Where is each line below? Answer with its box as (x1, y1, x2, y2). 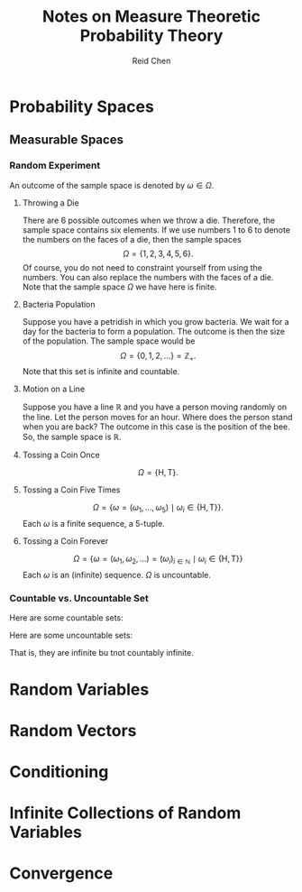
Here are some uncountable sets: (9, 630, 133, 641)
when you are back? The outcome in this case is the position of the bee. (22, 421, 290, 432)
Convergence (9, 863, 114, 884)
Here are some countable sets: (9, 612, 124, 623)
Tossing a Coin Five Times (22, 484, 121, 495)
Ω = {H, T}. (138, 467, 178, 478)
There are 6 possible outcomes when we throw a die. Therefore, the (22, 215, 276, 225)
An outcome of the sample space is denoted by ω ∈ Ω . (9, 179, 215, 190)
